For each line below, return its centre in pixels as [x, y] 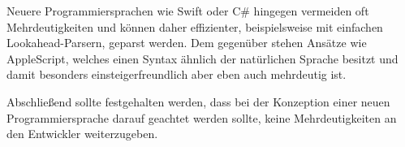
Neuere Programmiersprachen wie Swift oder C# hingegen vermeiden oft [188, 11]
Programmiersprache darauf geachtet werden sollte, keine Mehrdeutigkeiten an [202, 117]
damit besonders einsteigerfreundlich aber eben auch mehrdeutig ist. [177, 74]
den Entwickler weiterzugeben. [82, 134]
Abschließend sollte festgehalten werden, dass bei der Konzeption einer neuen [198, 101]
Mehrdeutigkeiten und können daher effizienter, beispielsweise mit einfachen [195, 26]
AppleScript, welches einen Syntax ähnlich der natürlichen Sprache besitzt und [202, 58]
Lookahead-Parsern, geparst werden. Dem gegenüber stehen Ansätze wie [187, 43]
